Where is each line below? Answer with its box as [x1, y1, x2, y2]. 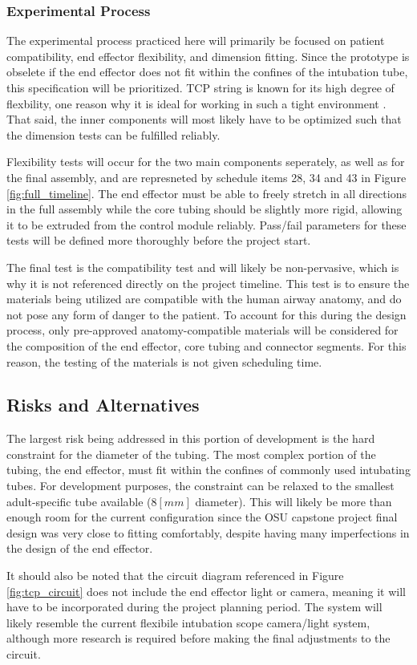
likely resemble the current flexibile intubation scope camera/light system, [6, 614, 370, 631]
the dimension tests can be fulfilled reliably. [6, 126, 221, 143]
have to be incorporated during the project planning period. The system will [6, 598, 383, 615]
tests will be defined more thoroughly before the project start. [6, 232, 311, 249]
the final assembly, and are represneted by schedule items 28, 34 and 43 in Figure [6, 168, 407, 185]
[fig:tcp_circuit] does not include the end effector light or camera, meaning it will [6, 582, 407, 599]
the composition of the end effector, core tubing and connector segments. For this [6, 337, 407, 354]
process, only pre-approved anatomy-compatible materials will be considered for [6, 322, 399, 339]
